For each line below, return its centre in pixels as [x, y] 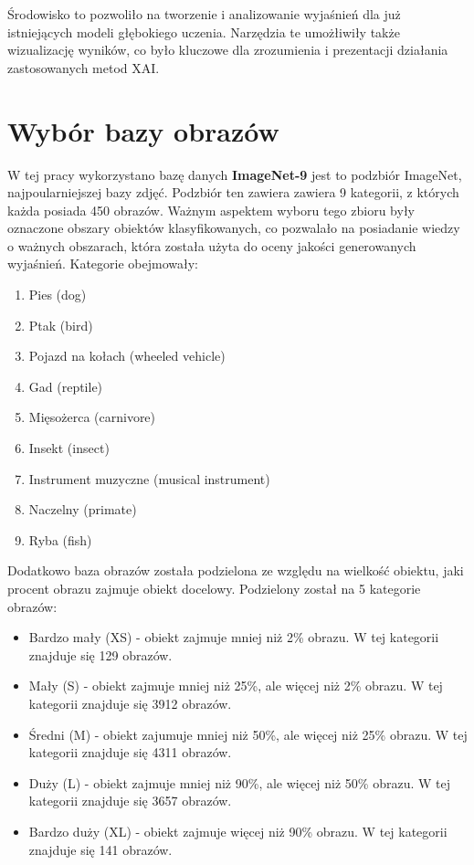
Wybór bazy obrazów [143, 130]
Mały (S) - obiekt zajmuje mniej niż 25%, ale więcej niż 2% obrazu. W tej [236, 686]
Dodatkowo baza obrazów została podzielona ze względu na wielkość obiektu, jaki [236, 570]
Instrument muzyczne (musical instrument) [149, 478]
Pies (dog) [58, 295]
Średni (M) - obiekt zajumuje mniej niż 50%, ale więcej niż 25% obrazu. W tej [248, 734]
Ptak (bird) [61, 325]
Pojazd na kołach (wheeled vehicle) [127, 356]
